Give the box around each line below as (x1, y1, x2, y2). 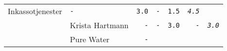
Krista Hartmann (70, 19, 129, 31)
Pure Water (70, 34, 110, 45)
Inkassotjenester (8, 5, 62, 17)
